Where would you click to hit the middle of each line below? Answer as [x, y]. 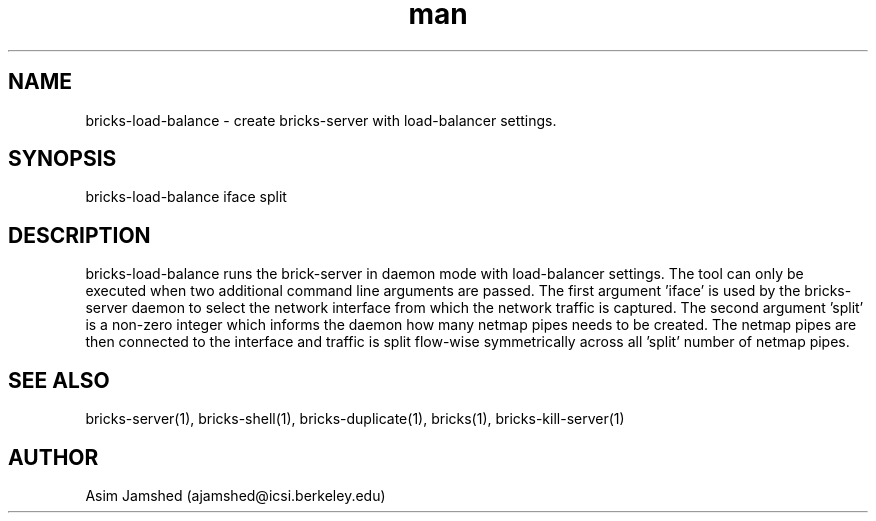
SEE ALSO [59, 380]
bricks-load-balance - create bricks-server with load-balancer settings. [321, 120]
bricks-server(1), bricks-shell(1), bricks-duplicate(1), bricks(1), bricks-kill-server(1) [355, 419]
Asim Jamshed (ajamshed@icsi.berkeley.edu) [235, 495]
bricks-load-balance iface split [186, 197]
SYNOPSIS [62, 159]
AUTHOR [53, 457]
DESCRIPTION [79, 235]
